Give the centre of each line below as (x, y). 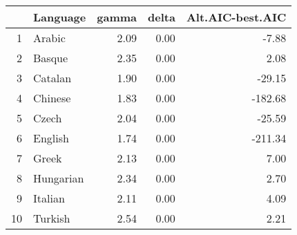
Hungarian (59, 178)
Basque (51, 58)
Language (60, 17)
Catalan (52, 78)
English (51, 138)
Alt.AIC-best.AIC (236, 17)
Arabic (49, 38)
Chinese (52, 98)
